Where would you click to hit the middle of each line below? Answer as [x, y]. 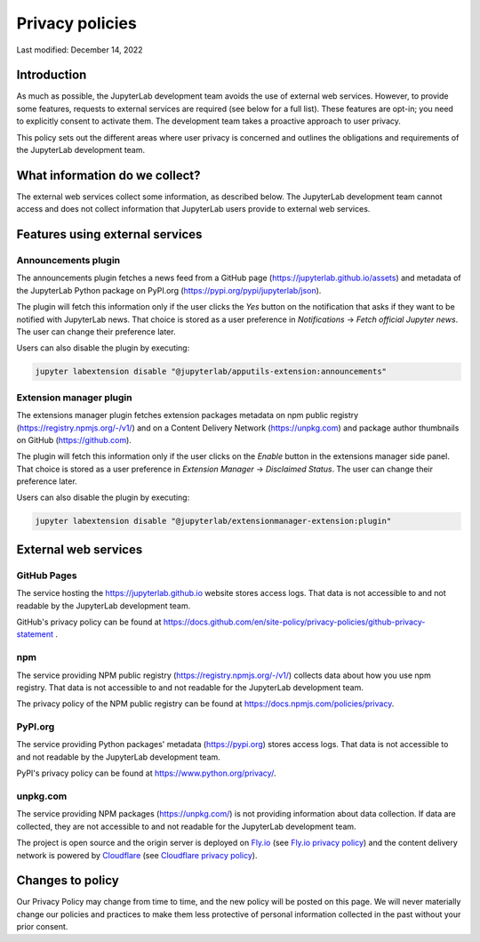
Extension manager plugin [74, 398]
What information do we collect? [108, 175]
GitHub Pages [47, 576]
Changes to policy [68, 881]
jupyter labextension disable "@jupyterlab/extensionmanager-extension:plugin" [213, 521]
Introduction [52, 75]
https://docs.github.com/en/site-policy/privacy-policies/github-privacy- [294, 622]
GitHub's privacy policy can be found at [89, 622]
